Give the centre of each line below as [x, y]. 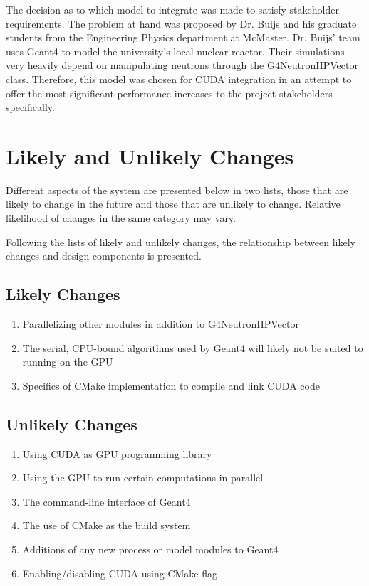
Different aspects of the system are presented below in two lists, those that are [177, 190]
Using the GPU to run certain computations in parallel [143, 478]
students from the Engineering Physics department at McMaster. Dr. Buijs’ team [183, 37]
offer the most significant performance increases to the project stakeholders [169, 93]
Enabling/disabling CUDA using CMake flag [120, 573]
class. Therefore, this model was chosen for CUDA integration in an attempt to [179, 79]
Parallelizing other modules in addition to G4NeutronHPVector [161, 324]
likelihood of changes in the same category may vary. [121, 218]
